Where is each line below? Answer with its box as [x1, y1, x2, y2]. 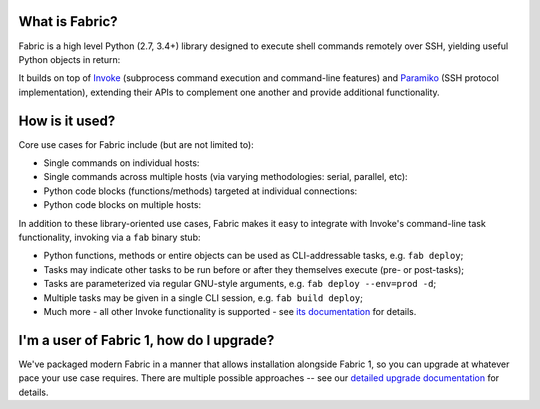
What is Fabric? [18, 13, 118, 30]
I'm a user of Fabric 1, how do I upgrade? [18, 331, 275, 349]
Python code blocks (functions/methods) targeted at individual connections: [43, 185, 358, 197]
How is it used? [18, 112, 116, 129]
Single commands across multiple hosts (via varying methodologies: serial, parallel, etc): [43, 171, 409, 183]
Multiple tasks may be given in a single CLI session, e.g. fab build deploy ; [43, 291, 364, 304]
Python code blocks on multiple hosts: [43, 199, 202, 211]
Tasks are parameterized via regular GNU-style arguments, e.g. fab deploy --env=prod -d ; [43, 278, 437, 290]
